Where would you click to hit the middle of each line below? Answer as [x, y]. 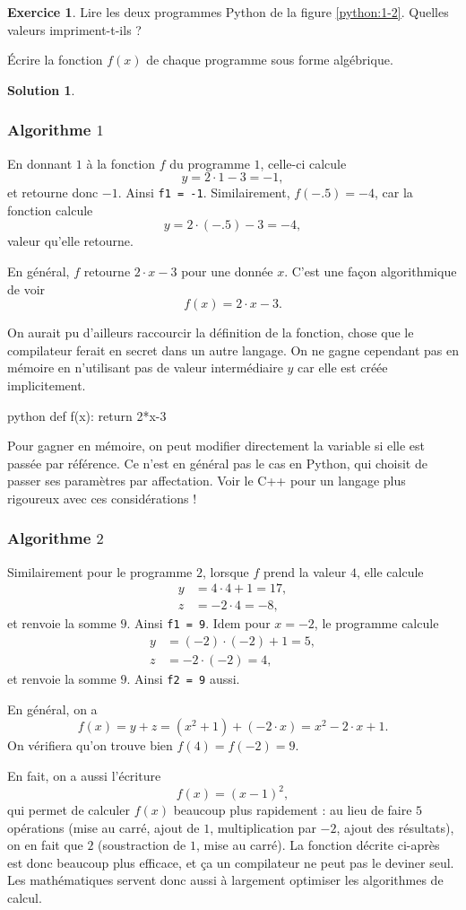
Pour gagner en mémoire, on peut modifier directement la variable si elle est [216, 446]
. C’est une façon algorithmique [371, 271]
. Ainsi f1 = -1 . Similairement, [204, 192]
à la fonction [121, 163]
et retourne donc [53, 192]
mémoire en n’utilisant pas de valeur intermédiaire [145, 367]
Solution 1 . [41, 89]
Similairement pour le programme [100, 571]
